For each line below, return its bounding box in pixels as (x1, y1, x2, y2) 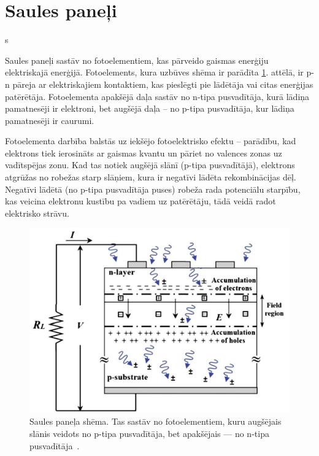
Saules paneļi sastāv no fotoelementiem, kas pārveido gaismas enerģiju (5, 53, 269, 66)
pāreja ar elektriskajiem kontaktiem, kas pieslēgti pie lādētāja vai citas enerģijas (12, 77, 313, 90)
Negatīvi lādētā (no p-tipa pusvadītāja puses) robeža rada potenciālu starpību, (5, 182, 301, 195)
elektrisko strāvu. (5, 206, 69, 219)
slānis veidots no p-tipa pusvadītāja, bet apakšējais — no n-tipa (29, 427, 269, 440)
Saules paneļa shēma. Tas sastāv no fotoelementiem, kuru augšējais (29, 415, 282, 428)
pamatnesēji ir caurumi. (5, 114, 94, 126)
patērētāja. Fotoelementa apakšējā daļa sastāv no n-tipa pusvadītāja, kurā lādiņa (5, 90, 310, 102)
